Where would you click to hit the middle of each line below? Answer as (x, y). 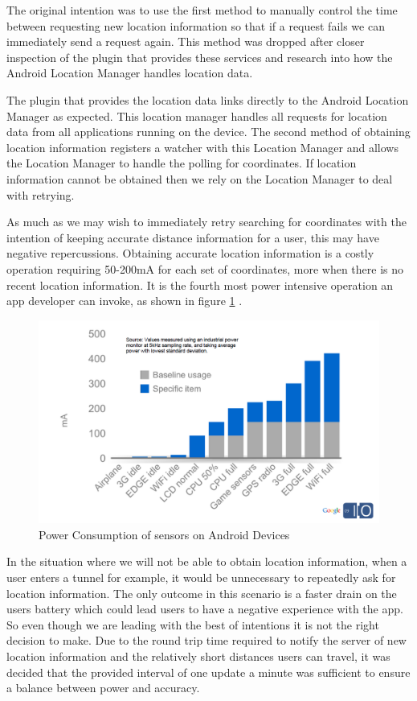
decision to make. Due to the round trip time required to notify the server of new (206, 640)
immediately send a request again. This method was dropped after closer (186, 41)
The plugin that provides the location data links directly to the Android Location (208, 99)
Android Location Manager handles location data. (130, 73)
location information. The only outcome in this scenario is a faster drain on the (202, 593)
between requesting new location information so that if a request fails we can (196, 25)
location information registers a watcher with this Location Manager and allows (202, 147)
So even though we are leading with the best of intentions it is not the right (193, 624)
